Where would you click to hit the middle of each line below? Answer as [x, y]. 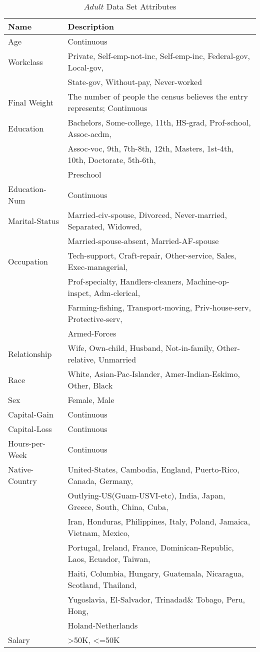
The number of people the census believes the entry [158, 96]
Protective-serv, [95, 319]
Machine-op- [208, 281]
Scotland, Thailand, [102, 585]
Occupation [28, 261]
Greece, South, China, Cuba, [118, 507]
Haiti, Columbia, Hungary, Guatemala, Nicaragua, [156, 573]
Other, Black [90, 385]
